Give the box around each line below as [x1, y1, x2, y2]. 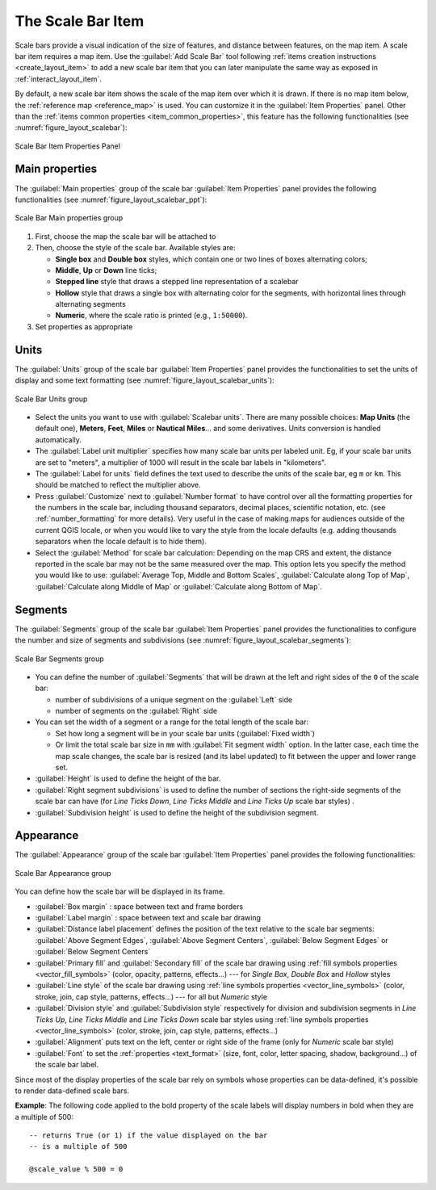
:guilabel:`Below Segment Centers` [35, 947, 151, 957]
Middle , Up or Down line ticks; [55, 265, 157, 274]
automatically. [35, 434, 82, 444]
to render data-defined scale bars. [15, 1086, 129, 1096]
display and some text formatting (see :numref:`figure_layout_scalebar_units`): [15, 375, 275, 385]
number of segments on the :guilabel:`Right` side [55, 706, 218, 716]
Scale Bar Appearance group [15, 868, 112, 878]
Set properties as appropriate [35, 321, 133, 331]
